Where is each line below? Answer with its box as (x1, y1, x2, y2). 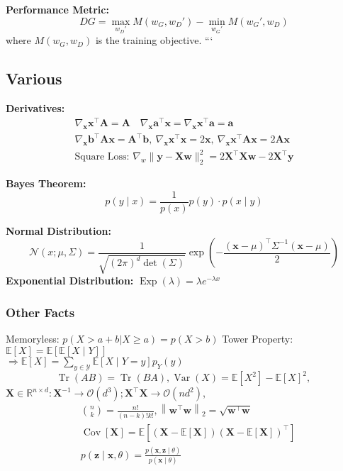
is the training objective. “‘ (95, 33, 213, 48)
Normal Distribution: (6, 223, 111, 238)
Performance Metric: (6, 2, 109, 16)
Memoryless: (6, 331, 60, 346)
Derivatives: (6, 101, 65, 116)
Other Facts (6, 303, 75, 321)
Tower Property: (222, 331, 293, 346)
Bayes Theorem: (6, 176, 86, 191)
